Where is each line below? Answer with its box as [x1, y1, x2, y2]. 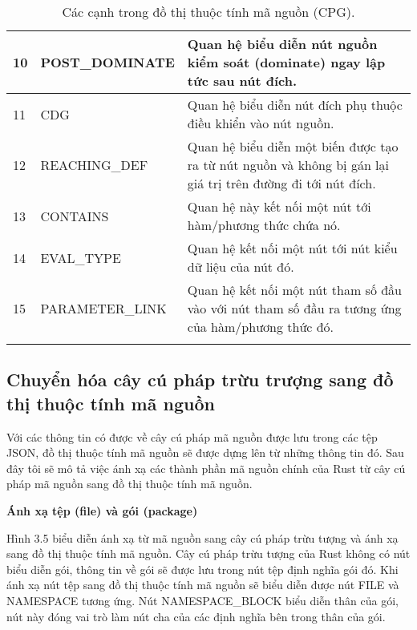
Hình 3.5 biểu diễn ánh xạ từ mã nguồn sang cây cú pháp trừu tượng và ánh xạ [6, 529, 399, 546]
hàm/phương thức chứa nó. [187, 216, 341, 234]
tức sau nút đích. [187, 71, 298, 90]
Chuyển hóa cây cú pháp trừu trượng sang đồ [6, 367, 394, 392]
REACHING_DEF [40, 155, 148, 174]
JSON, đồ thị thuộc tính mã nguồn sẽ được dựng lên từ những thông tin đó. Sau [6, 444, 404, 461]
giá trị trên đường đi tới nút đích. [187, 174, 376, 192]
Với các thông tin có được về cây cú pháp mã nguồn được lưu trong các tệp [6, 428, 378, 445]
